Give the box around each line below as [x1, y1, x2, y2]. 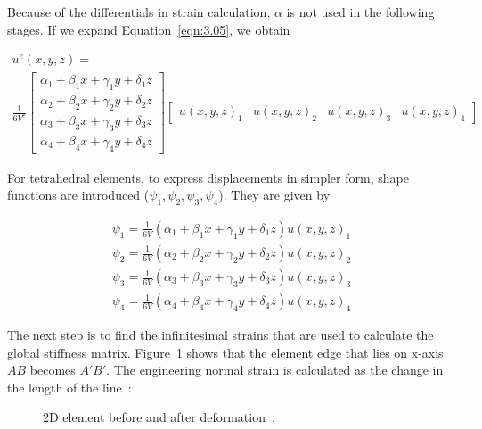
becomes [29, 360, 76, 379]
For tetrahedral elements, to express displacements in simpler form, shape [7, 168, 409, 186]
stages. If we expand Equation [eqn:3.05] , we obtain [7, 20, 290, 38]
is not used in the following [286, 3, 435, 21]
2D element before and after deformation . [43, 408, 275, 426]
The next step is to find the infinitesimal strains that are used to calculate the [7, 326, 434, 344]
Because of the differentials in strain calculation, [7, 3, 271, 21]
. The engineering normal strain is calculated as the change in [106, 360, 444, 379]
